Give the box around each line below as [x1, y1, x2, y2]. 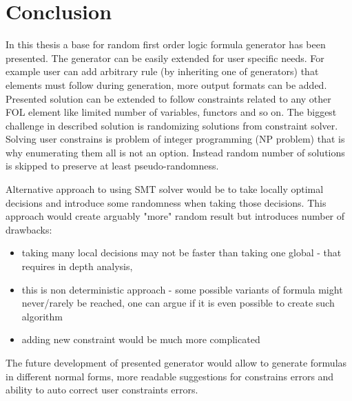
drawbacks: [6, 222, 52, 236]
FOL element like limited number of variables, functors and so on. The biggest [6, 105, 337, 119]
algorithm [21, 309, 63, 323]
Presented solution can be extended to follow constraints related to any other [6, 91, 331, 105]
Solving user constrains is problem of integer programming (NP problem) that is [6, 132, 345, 146]
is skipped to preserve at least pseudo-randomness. [6, 158, 219, 173]
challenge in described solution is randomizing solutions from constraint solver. [6, 118, 338, 132]
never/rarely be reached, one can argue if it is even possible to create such [21, 296, 335, 310]
